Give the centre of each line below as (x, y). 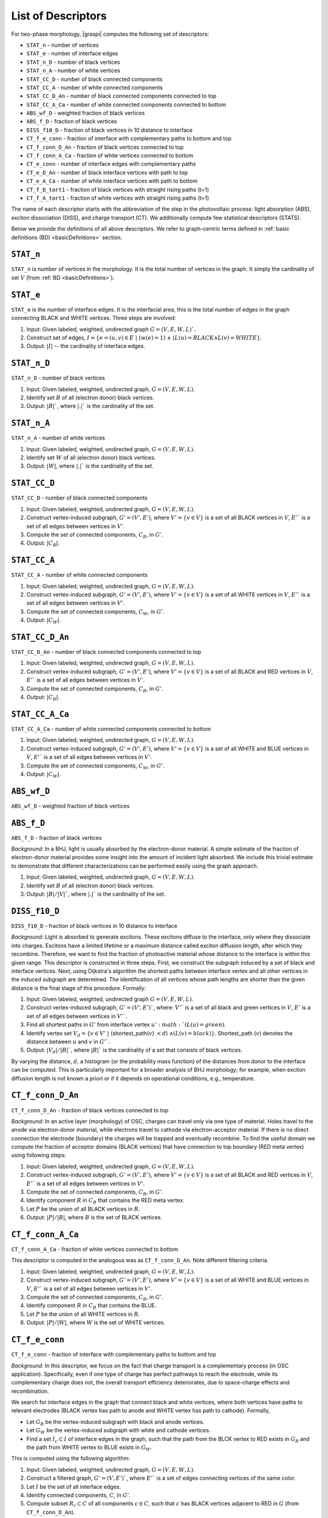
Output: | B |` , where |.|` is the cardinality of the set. (91, 406)
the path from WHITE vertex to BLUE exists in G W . (89, 1448)
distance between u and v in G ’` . (68, 1042)
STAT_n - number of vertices (63, 45)
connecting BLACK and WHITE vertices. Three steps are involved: (94, 318)
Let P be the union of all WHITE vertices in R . (83, 1314)
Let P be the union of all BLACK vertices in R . (83, 1209)
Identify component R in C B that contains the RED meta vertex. (105, 1201)
